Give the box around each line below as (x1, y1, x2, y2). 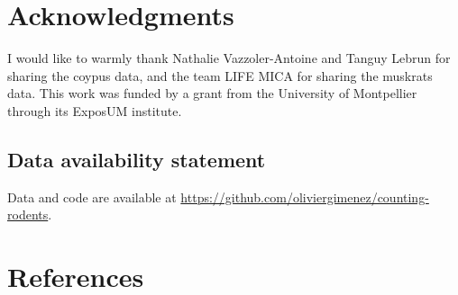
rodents (7, 205, 49, 224)
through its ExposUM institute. (7, 101, 182, 120)
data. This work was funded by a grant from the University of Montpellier (7, 84, 417, 103)
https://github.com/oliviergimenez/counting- (180, 187, 429, 206)
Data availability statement (7, 145, 266, 173)
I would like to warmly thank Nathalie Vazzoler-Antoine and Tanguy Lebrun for (7, 49, 451, 67)
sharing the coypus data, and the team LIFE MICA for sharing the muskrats (7, 66, 433, 85)
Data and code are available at (7, 187, 177, 206)
